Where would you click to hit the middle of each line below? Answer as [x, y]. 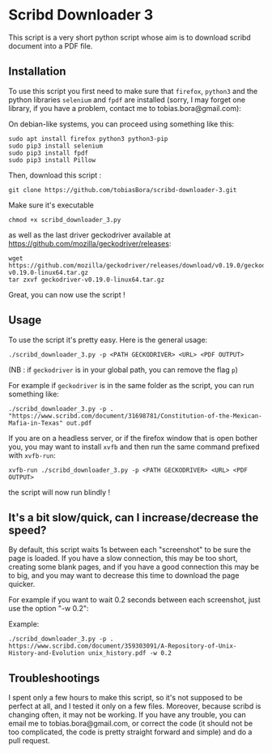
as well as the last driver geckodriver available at [90, 235]
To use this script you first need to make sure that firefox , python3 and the [133, 91]
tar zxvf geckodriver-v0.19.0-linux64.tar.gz [86, 280]
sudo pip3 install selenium [56, 146]
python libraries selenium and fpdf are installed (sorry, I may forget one [127, 100]
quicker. [22, 584]
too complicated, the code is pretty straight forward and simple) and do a [130, 732]
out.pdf [79, 423]
